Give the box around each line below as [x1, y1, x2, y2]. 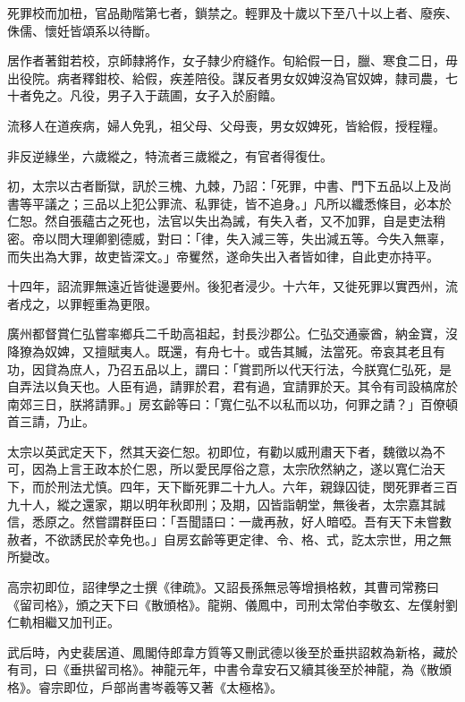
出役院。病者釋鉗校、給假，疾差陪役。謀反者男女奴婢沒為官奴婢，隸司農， [7, 68, 445, 87]
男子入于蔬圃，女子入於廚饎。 [106, 86, 283, 105]
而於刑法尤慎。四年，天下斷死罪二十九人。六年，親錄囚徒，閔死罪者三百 [31, 477, 458, 496]
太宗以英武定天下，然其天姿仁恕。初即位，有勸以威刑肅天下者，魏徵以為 [7, 441, 433, 460]
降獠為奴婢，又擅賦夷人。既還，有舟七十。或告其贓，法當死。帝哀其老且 [7, 341, 433, 360]
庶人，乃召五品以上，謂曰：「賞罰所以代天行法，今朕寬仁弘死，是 [69, 359, 452, 378]
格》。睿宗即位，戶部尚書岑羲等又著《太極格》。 [7, 678, 283, 696]
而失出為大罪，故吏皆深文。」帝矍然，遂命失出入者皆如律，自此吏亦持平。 [7, 246, 439, 265]
